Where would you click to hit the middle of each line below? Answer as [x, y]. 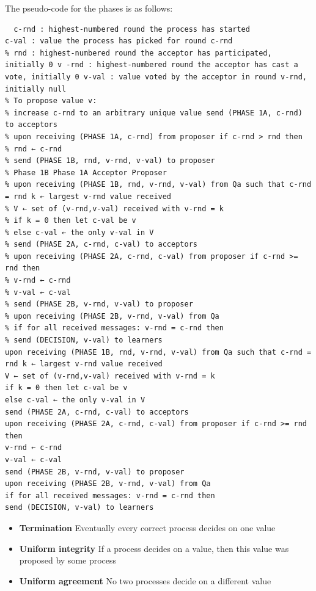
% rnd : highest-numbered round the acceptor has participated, [138, 53]
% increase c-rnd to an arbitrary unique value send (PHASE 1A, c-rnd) [154, 113]
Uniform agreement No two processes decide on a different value [145, 580]
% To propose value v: [51, 101]
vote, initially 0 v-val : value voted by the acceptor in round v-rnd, [156, 77]
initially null [36, 89]
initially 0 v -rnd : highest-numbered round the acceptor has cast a [152, 65]
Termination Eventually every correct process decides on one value [147, 527]
